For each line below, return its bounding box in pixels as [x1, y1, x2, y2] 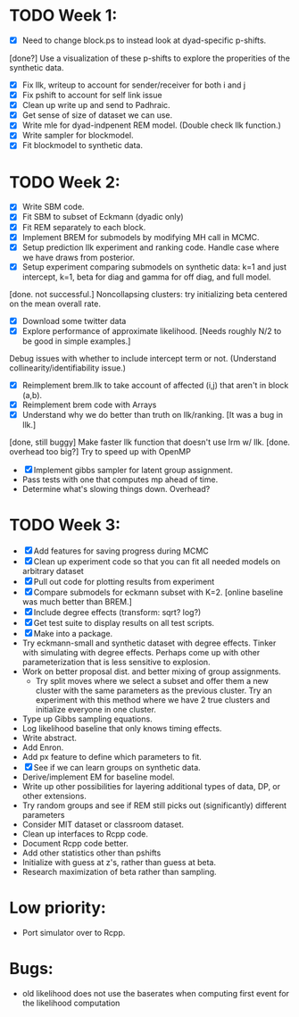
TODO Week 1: [9, 5, 118, 26]
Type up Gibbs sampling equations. [21, 713, 154, 724]
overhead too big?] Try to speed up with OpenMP [9, 446, 192, 457]
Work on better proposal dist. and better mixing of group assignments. [21, 666, 281, 677]
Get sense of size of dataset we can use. [21, 110, 173, 121]
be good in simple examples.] [21, 336, 131, 346]
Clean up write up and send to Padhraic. [21, 100, 171, 111]
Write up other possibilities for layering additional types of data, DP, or [21, 781, 281, 791]
